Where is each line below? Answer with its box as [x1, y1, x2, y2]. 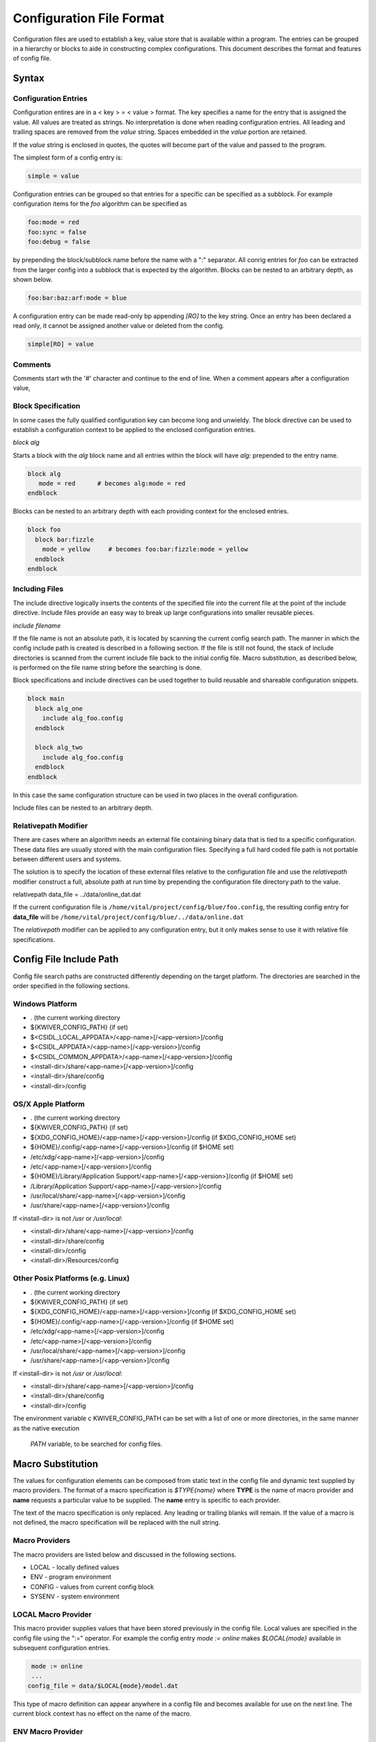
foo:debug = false [27, 238, 91, 246]
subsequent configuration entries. [13, 1644, 111, 1652]
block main [27, 695, 65, 703]
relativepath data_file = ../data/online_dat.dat [13, 891, 141, 899]
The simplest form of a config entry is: [13, 153, 123, 162]
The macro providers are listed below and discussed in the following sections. [13, 1550, 237, 1559]
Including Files [13, 584, 64, 594]
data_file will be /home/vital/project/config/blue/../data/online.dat [13, 913, 244, 921]
